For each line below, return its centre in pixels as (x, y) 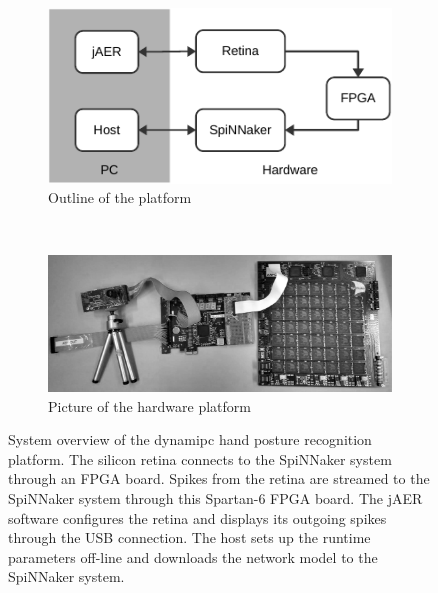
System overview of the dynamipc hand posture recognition (190, 439)
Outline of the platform (120, 197)
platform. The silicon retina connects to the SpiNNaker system (200, 458)
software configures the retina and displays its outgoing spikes (197, 517)
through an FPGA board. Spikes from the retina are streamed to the (219, 478)
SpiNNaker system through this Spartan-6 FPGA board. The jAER (215, 498)
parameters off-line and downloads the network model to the (193, 556)
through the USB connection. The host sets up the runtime (189, 537)
